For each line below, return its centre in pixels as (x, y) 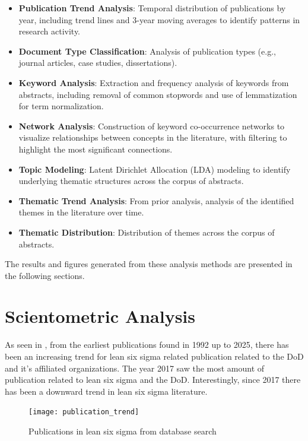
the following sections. (45, 275)
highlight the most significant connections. (96, 149)
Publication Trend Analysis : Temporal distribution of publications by (152, 8)
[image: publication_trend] (84, 412)
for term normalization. (61, 106)
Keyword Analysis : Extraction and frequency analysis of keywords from (154, 82)
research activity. (50, 31)
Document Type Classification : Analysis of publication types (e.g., (147, 51)
